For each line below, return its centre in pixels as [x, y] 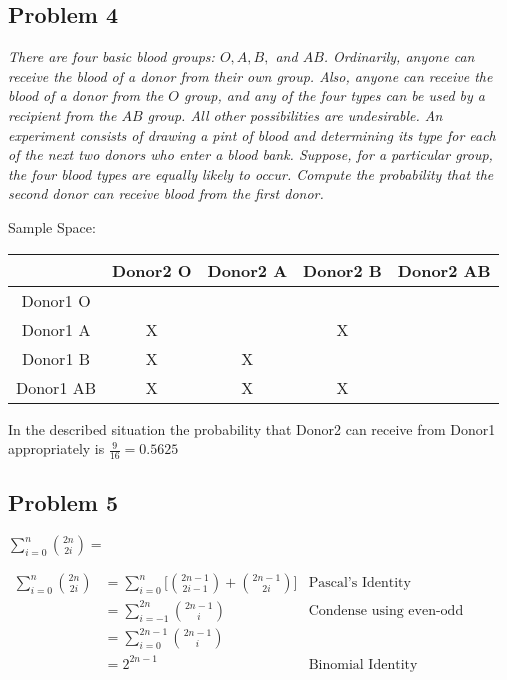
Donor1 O [56, 300]
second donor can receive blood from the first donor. [166, 193]
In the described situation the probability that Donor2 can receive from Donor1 [252, 428]
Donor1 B [56, 358]
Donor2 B [342, 270]
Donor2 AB [444, 270]
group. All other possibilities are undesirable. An [295, 114]
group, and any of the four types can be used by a [334, 95]
